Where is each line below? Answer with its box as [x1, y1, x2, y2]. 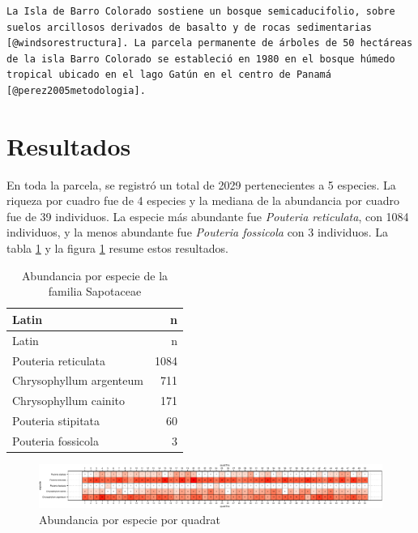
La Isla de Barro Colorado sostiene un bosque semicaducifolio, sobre [6, 6, 395, 17]
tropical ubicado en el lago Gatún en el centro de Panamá [6, 69, 331, 81]
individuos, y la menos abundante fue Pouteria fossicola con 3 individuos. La [6, 224, 388, 241]
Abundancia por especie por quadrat [39, 510, 220, 527]
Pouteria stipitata [12, 412, 100, 429]
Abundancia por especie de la [21, 266, 168, 284]
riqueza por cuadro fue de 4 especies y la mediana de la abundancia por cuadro [6, 192, 399, 209]
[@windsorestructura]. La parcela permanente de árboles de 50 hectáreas [6, 37, 413, 49]
